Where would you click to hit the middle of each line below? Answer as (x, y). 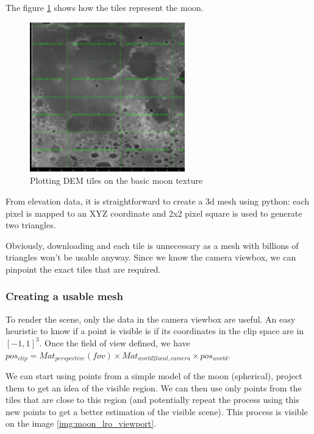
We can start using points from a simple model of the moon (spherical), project (154, 375)
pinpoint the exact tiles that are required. (83, 269)
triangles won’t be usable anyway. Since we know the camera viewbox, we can (151, 257)
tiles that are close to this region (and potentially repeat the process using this (152, 400)
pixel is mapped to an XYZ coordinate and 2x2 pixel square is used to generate (154, 213)
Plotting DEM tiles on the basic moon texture (116, 180)
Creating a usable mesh (64, 296)
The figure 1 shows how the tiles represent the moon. (105, 7)
